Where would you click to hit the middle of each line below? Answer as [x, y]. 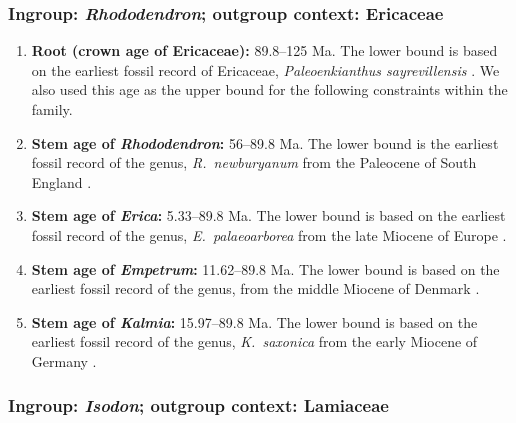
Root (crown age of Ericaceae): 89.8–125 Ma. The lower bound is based [264, 50]
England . [61, 181]
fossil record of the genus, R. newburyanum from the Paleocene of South [254, 162]
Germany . [64, 360]
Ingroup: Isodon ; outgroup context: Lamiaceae [198, 405]
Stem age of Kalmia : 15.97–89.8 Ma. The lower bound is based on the [254, 321]
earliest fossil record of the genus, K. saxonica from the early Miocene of [254, 341]
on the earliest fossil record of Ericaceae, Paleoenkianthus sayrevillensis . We [265, 69]
